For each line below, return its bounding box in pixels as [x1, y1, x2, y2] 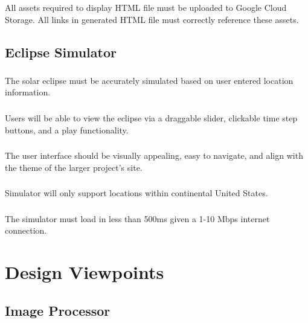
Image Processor [5, 301, 111, 319]
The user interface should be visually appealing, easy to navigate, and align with [5, 149, 303, 162]
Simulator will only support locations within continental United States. [5, 187, 268, 199]
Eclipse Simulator [5, 42, 117, 61]
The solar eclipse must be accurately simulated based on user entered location [5, 74, 294, 86]
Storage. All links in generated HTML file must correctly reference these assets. [5, 13, 299, 25]
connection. [5, 224, 47, 237]
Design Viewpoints [5, 260, 164, 284]
